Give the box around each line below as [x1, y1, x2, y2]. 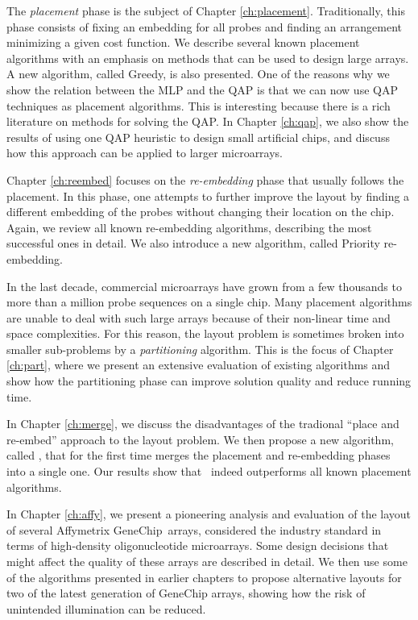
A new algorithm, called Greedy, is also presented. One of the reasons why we [6, 65, 390, 82]
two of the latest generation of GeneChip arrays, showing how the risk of [6, 585, 366, 601]
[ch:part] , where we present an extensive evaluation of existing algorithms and [6, 356, 391, 373]
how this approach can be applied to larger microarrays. [6, 144, 283, 161]
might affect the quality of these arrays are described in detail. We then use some [6, 553, 408, 569]
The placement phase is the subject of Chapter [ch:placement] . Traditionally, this [6, 2, 405, 19]
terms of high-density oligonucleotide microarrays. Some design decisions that [6, 537, 389, 554]
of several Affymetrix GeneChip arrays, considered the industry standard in [6, 521, 382, 538]
